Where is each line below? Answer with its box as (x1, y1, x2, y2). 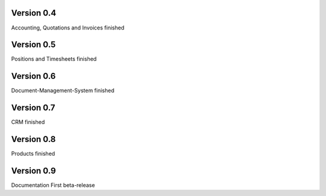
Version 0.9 (11, 165, 56, 176)
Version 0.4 (11, 8, 57, 18)
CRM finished (11, 118, 45, 126)
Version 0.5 (11, 40, 56, 50)
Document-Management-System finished (11, 87, 115, 94)
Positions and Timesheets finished (11, 55, 97, 63)
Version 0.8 (11, 134, 56, 144)
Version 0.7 (11, 103, 56, 113)
